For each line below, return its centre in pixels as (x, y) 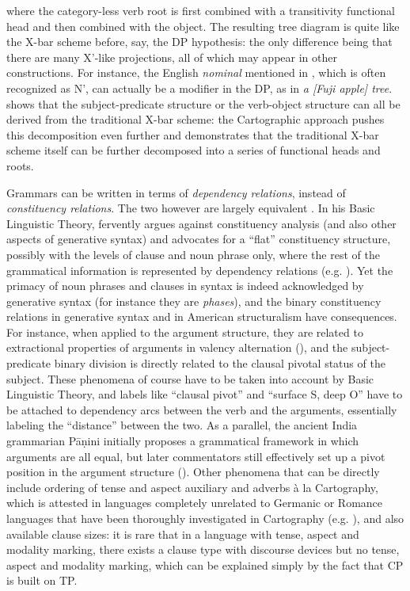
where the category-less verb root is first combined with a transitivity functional (201, 10)
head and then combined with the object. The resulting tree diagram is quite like (203, 26)
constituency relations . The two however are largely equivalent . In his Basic (191, 208)
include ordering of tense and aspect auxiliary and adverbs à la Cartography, (192, 487)
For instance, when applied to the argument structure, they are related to (185, 332)
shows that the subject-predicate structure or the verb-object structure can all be (203, 103)
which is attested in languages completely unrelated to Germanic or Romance (195, 503)
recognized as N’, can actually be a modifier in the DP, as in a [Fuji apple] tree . (199, 88)
